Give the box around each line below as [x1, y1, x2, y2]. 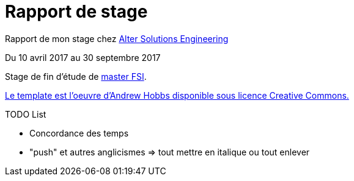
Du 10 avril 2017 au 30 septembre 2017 [5, 52, 161, 63]
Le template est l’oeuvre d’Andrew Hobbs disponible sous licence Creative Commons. [5, 90, 349, 101]
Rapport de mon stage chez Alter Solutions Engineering [5, 33, 229, 44]
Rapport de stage [5, 1, 148, 22]
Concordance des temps [29, 127, 129, 138]
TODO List [5, 108, 46, 119]
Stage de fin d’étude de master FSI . [5, 71, 147, 82]
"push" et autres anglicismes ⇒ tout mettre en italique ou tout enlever [29, 146, 310, 157]
